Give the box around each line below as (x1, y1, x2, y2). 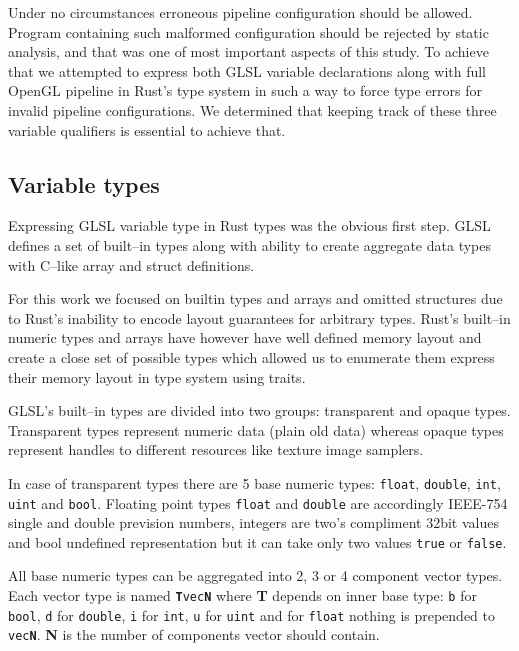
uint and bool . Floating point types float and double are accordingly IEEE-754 (8, 492, 508, 513)
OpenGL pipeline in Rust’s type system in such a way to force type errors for (8, 80, 483, 101)
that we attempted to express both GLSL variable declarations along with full (8, 60, 487, 81)
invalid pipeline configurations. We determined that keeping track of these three (8, 99, 497, 120)
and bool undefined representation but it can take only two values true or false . (8, 531, 507, 552)
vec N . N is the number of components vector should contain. (8, 624, 380, 645)
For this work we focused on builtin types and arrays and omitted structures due (8, 288, 503, 309)
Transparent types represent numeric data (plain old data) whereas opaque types (8, 419, 504, 440)
